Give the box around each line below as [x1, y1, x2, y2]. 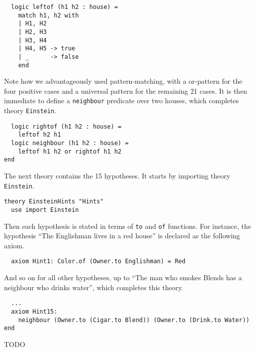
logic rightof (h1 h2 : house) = [11, 123, 122, 130]
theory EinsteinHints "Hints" [4, 198, 104, 205]
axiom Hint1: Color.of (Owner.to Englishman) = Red [11, 258, 186, 265]
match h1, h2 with [18, 11, 79, 19]
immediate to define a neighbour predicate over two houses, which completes [4, 95, 239, 106]
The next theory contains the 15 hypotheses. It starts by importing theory [4, 171, 231, 181]
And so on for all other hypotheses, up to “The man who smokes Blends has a [4, 272, 242, 283]
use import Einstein [11, 206, 79, 213]
